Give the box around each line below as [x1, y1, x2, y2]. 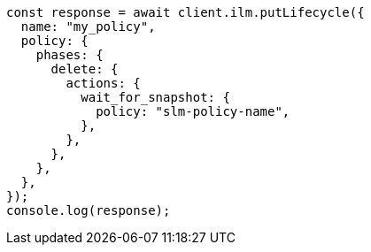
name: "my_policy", [20, 19, 156, 34]
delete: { [50, 62, 119, 76]
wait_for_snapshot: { [81, 90, 230, 104]
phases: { [35, 48, 104, 62]
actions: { [66, 76, 141, 90]
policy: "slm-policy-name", [96, 104, 290, 118]
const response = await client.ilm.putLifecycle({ [6, 5, 365, 19]
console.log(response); [6, 203, 171, 218]
